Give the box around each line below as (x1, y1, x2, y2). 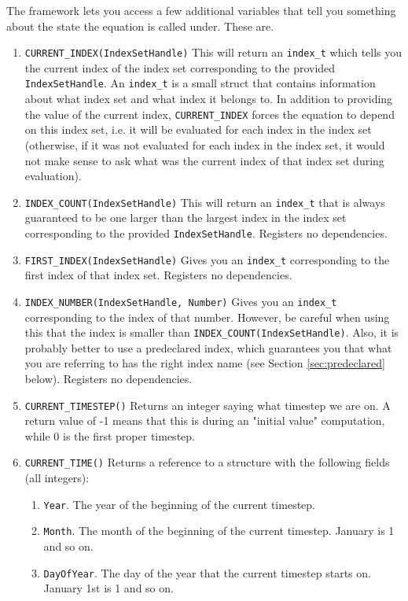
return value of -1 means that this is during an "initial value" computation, (24, 412, 385, 429)
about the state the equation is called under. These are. (6, 17, 274, 34)
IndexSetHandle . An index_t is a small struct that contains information (24, 75, 376, 91)
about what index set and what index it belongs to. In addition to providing (24, 90, 393, 107)
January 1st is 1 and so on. (43, 580, 174, 596)
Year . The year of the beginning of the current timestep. (43, 496, 315, 512)
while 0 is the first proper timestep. (24, 427, 195, 444)
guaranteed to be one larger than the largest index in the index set (24, 209, 347, 226)
